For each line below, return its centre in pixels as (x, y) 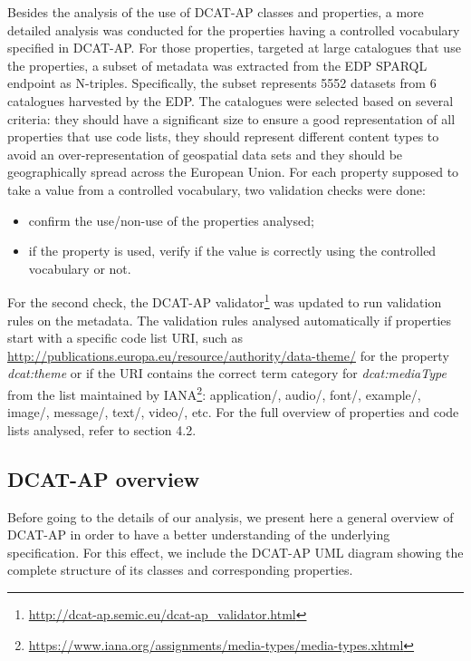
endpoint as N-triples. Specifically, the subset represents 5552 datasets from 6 (222, 83)
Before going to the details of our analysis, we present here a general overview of (231, 516)
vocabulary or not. (80, 268)
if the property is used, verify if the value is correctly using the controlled (232, 251)
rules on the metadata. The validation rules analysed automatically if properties (230, 320)
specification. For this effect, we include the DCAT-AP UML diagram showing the (235, 552)
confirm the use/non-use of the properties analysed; (171, 220)
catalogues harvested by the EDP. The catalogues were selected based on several (231, 100)
